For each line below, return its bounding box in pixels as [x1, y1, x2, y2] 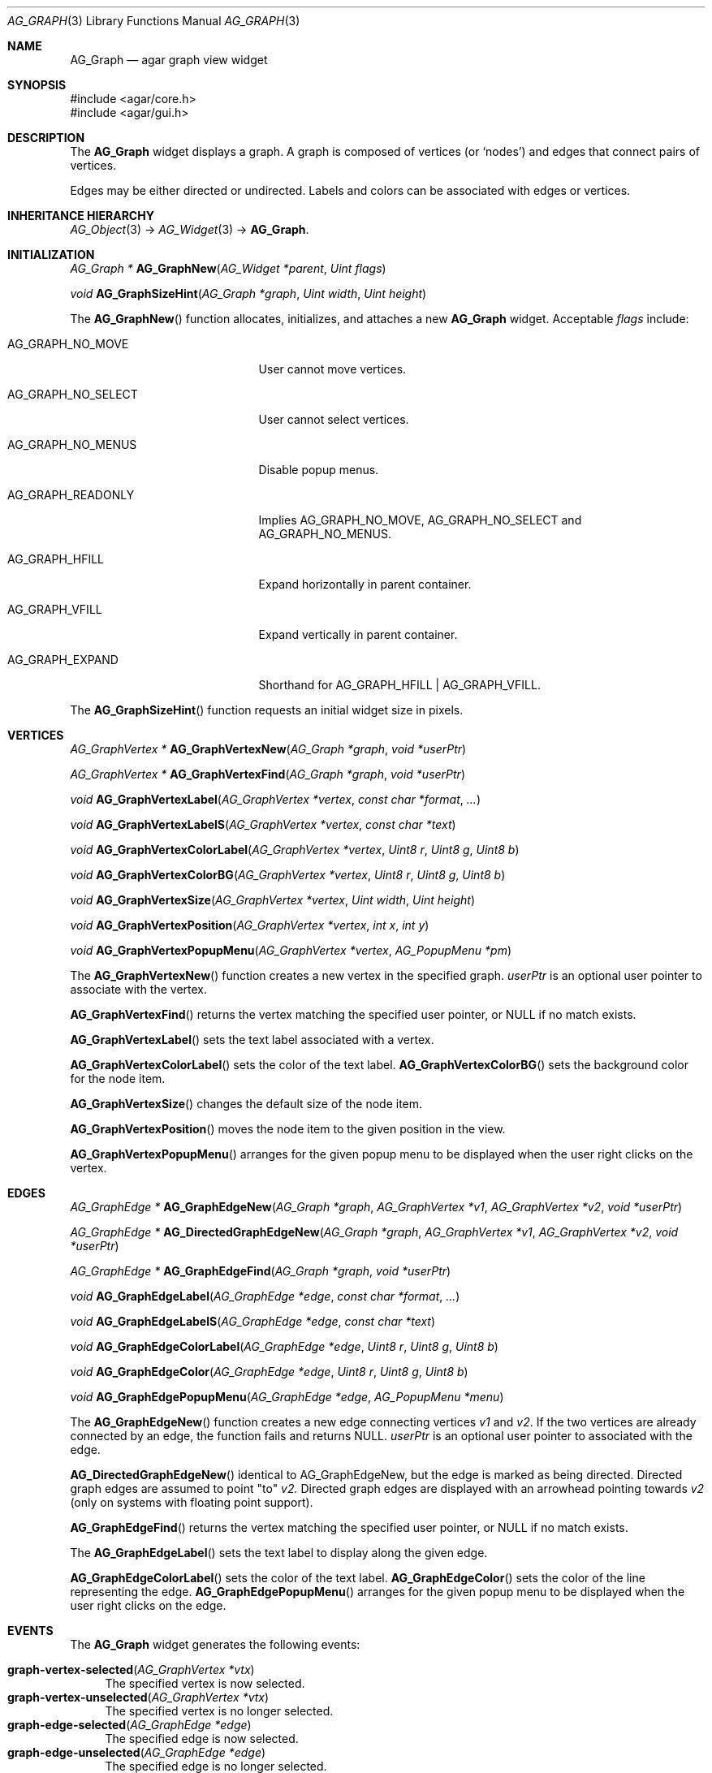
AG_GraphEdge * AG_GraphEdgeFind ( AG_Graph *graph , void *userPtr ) [70, 1264, 451, 1278]
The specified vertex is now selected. [105, 1676, 305, 1690]
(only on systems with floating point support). [70, 1495, 313, 1509]
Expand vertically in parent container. [258, 628, 458, 641]
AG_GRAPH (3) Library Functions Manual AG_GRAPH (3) [7, 14, 300, 28]
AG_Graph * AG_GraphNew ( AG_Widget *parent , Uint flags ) [70, 261, 386, 275]
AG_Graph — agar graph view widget [70, 53, 268, 67]
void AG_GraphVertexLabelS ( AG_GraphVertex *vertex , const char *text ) [70, 817, 456, 831]
